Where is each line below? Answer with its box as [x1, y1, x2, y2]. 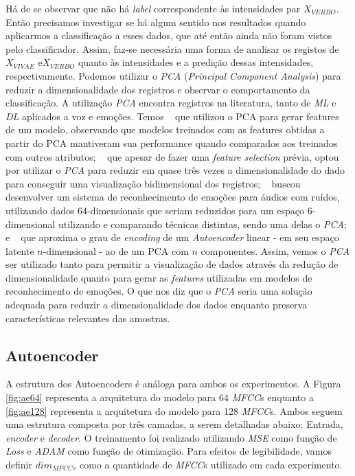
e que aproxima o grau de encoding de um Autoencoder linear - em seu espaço [5, 230, 339, 245]
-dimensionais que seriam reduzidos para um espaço [87, 203, 304, 217]
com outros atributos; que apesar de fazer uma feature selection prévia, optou [5, 149, 339, 163]
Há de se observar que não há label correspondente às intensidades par [5, 1, 301, 15]
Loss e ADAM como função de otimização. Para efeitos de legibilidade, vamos [5, 444, 332, 458]
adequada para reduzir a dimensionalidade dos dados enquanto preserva [5, 297, 308, 312]
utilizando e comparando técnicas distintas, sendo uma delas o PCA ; [58, 216, 347, 231]
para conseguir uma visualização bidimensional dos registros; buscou [5, 176, 301, 190]
